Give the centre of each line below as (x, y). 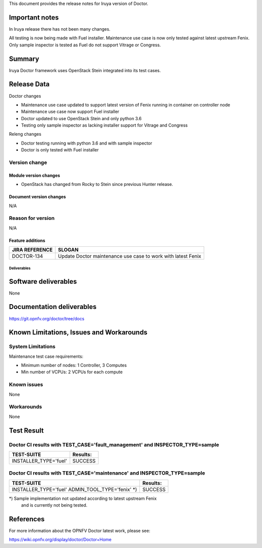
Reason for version (32, 218)
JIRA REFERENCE (32, 250)
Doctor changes (25, 96)
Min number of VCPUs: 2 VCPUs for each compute (72, 372)
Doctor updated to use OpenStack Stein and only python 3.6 (81, 118)
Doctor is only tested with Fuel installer (60, 150)
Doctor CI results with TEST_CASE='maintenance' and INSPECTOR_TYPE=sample (107, 473)
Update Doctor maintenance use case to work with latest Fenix (130, 256)
